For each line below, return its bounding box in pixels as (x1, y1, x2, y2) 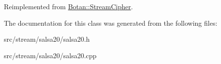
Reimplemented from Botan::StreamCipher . (4, 1, 133, 11)
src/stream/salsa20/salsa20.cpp (4, 50, 97, 60)
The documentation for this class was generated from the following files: (4, 17, 218, 28)
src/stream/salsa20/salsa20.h (4, 34, 90, 44)
